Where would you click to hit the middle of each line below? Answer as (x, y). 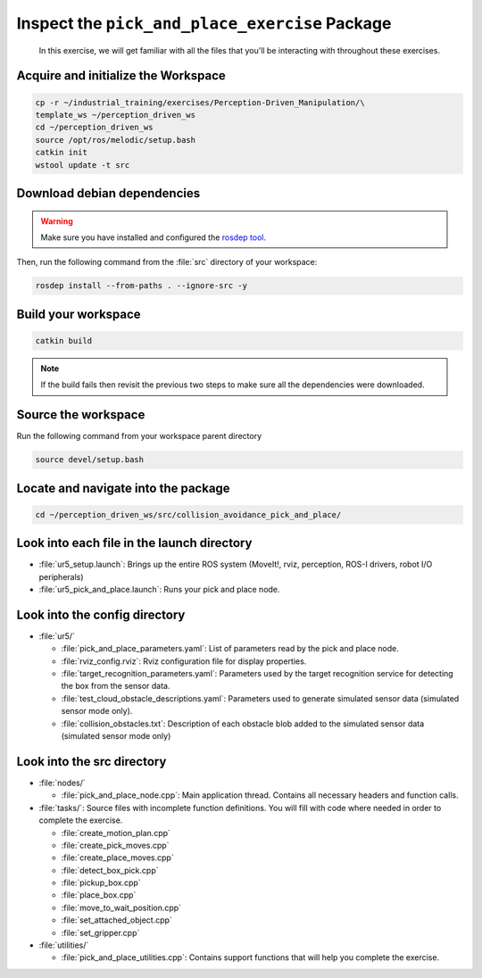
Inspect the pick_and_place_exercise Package (204, 23)
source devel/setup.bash (90, 460)
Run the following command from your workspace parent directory (139, 436)
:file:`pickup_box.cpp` (101, 883)
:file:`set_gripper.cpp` (100, 932)
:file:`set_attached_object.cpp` (117, 920)
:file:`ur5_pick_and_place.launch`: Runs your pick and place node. (159, 589)
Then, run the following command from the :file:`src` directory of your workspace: (167, 262)
